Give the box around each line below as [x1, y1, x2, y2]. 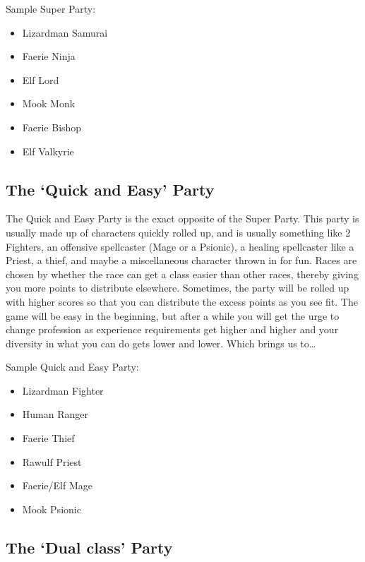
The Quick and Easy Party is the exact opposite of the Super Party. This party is [6, 211, 359, 226]
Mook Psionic [22, 501, 81, 516]
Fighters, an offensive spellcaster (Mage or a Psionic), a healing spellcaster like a [6, 239, 354, 253]
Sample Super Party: [6, 1, 96, 16]
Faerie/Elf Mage [22, 478, 93, 493]
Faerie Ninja [22, 49, 76, 64]
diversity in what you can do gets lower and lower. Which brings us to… [6, 335, 316, 350]
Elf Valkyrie [22, 143, 74, 158]
